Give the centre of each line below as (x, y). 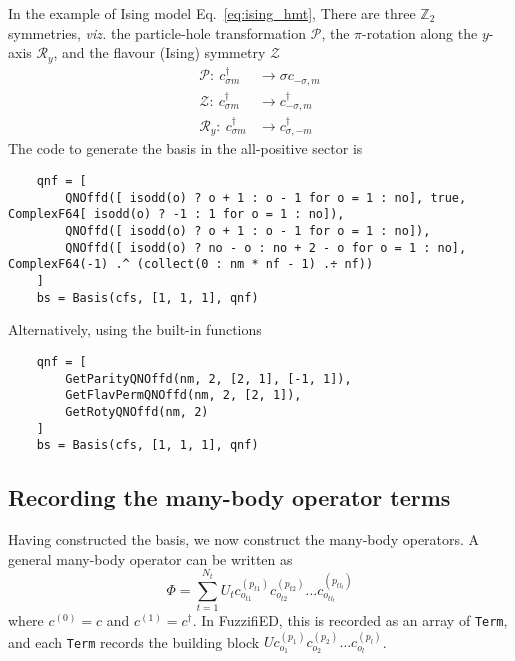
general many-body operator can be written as (150, 558)
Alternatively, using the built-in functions (135, 329)
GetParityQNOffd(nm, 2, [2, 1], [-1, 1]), (208, 378)
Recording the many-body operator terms (229, 497)
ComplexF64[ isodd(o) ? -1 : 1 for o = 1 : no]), (176, 214)
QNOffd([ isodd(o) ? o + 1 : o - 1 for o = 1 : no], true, (266, 197)
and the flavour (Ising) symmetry (164, 52)
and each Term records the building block (134, 641)
